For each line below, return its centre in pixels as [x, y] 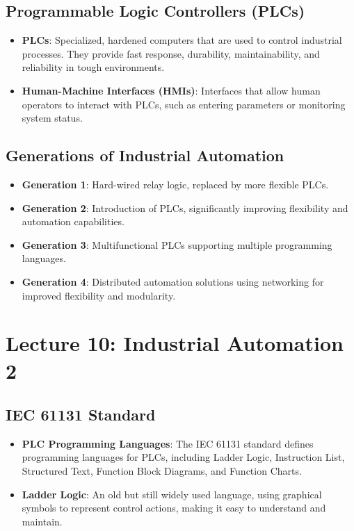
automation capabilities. [73, 221]
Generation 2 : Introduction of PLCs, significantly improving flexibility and [185, 207]
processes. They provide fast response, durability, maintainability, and [171, 53]
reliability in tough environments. [93, 67]
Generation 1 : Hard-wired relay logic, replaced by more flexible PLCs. [175, 184]
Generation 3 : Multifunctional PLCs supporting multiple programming [177, 244]
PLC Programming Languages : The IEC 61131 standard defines [168, 443]
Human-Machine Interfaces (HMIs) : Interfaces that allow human [171, 90]
